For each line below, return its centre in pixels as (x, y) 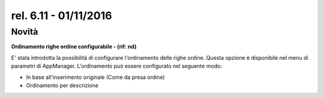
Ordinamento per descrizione (62, 85)
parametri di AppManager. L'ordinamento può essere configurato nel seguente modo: (116, 66)
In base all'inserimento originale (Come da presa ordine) (95, 77)
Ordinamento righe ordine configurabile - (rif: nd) (74, 47)
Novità (25, 32)
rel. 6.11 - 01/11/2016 (61, 16)
